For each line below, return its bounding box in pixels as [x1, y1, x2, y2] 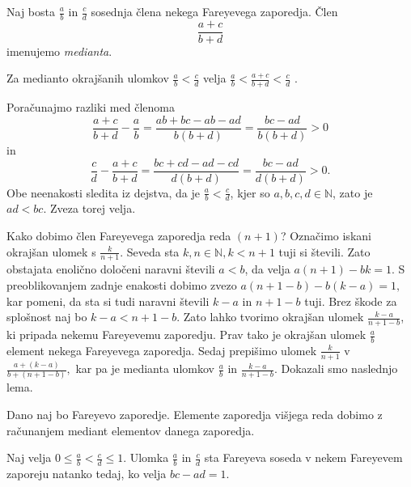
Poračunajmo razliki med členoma [6, 99, 175, 116]
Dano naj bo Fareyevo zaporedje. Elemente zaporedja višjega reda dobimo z [6, 405, 383, 422]
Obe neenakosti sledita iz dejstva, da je [6, 184, 200, 201]
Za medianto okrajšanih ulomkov [6, 70, 169, 87]
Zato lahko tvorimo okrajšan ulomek [183, 308, 364, 325]
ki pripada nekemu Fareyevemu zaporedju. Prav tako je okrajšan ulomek [6, 326, 367, 343]
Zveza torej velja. [49, 200, 136, 217]
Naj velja [6, 449, 52, 466]
